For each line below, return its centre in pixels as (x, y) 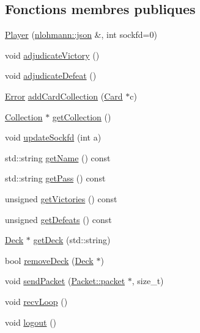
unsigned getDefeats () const (58, 219)
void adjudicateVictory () (52, 55)
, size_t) (148, 281)
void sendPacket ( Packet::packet (65, 281)
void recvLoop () (36, 301)
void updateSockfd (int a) (53, 137)
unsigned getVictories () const (61, 198)
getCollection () (82, 116)
